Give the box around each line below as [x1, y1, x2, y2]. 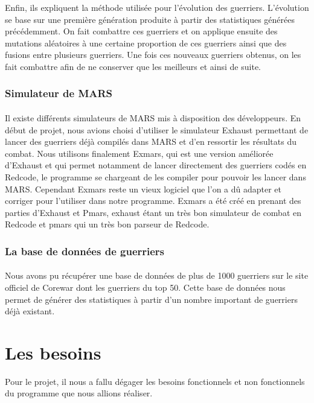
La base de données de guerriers [5, 243, 165, 258]
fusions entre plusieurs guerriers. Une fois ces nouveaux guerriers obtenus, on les [5, 48, 301, 61]
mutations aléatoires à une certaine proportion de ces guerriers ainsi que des [5, 36, 287, 49]
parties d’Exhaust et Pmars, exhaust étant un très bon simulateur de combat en [5, 206, 302, 218]
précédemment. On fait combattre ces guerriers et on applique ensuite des [5, 25, 278, 37]
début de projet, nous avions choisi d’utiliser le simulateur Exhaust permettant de [5, 123, 309, 136]
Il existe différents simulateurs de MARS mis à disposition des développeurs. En [5, 112, 301, 124]
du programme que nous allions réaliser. [5, 387, 153, 399]
